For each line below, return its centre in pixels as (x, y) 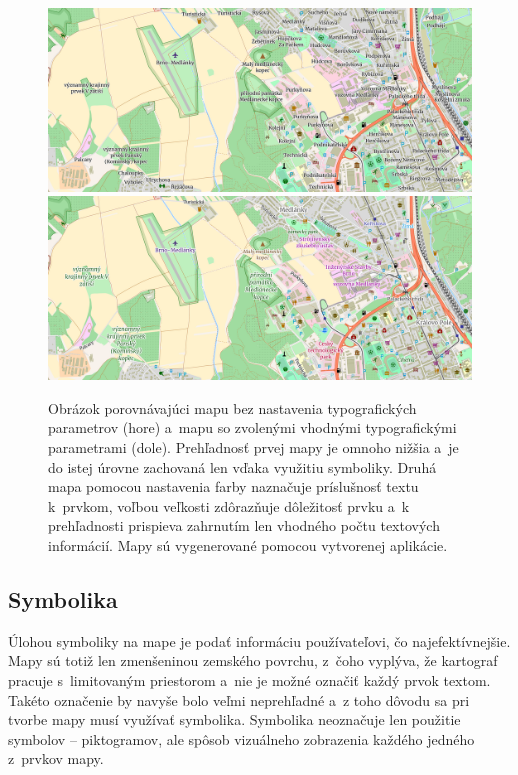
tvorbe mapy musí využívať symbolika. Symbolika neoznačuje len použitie (234, 719)
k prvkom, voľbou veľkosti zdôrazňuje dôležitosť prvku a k (229, 505)
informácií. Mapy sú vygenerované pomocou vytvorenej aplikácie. (248, 545)
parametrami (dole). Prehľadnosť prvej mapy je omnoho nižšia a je (253, 447)
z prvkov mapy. (56, 758)
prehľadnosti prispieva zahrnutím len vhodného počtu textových (244, 525)
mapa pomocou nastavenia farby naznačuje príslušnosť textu (233, 486)
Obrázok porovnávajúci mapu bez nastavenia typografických (232, 407)
